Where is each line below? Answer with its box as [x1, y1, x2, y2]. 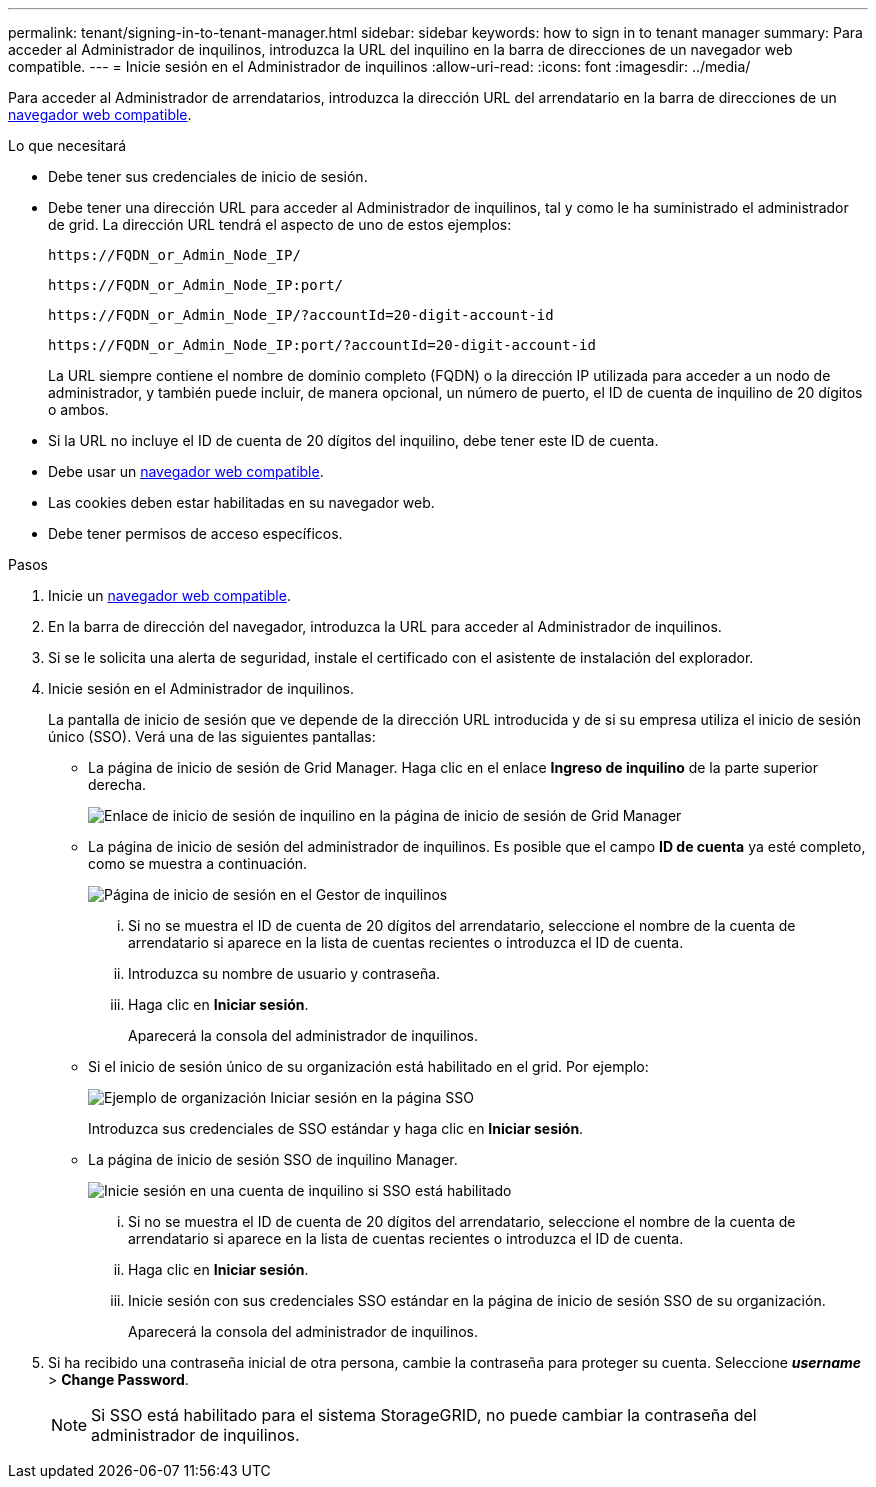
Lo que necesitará [8, 137, 127, 154]
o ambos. [48, 401, 109, 418]
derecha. [88, 776, 147, 793]
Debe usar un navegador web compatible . [48, 463, 324, 480]
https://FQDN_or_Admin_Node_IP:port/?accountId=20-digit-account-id [48, 337, 596, 353]
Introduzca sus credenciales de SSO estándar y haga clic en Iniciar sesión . [88, 1120, 584, 1137]
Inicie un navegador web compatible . [48, 587, 291, 604]
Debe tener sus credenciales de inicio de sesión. [48, 168, 368, 185]
